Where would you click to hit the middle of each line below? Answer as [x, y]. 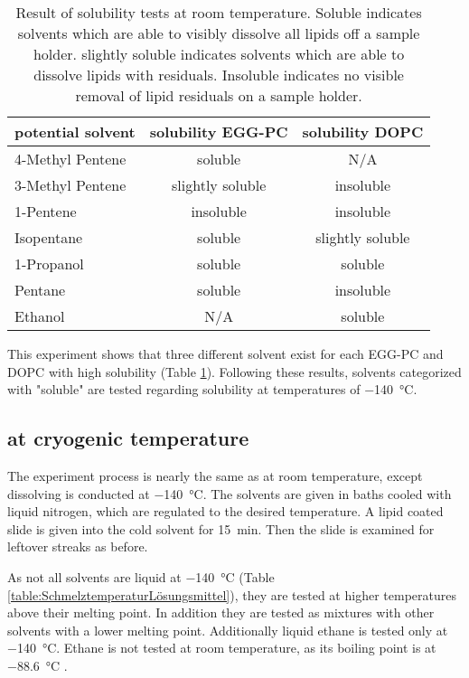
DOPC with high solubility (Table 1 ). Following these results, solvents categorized [234, 371]
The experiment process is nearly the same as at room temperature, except [215, 475]
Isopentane [49, 237]
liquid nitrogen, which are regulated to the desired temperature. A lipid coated [225, 511]
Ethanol [40, 316]
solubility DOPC [363, 132]
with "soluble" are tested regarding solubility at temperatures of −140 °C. [212, 389]
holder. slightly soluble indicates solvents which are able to [219, 54]
